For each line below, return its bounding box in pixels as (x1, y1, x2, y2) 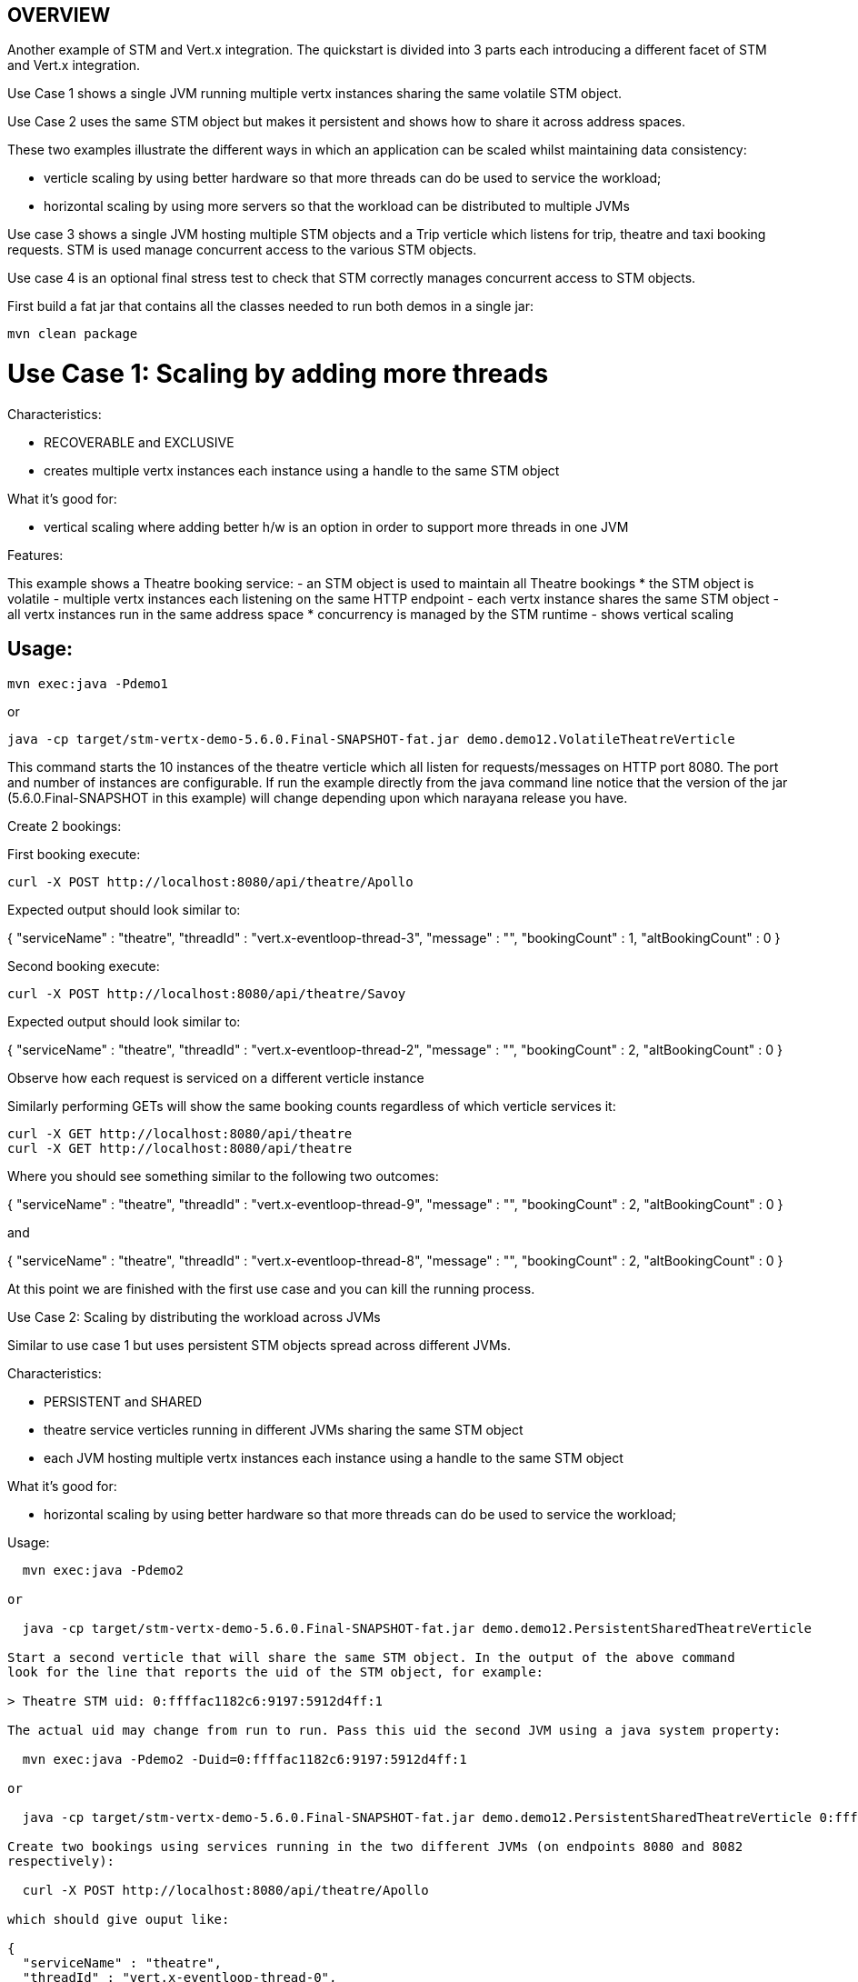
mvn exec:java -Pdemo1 (7, 676, 169, 691)
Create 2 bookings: (7, 817, 122, 834)
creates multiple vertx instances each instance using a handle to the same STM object (44, 462, 560, 478)
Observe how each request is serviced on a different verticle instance (7, 1069, 424, 1086)
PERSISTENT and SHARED (44, 1393, 203, 1409)
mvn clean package (7, 326, 138, 342)
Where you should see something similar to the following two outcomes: (7, 1167, 439, 1184)
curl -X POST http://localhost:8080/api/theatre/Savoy (7, 986, 406, 1001)
